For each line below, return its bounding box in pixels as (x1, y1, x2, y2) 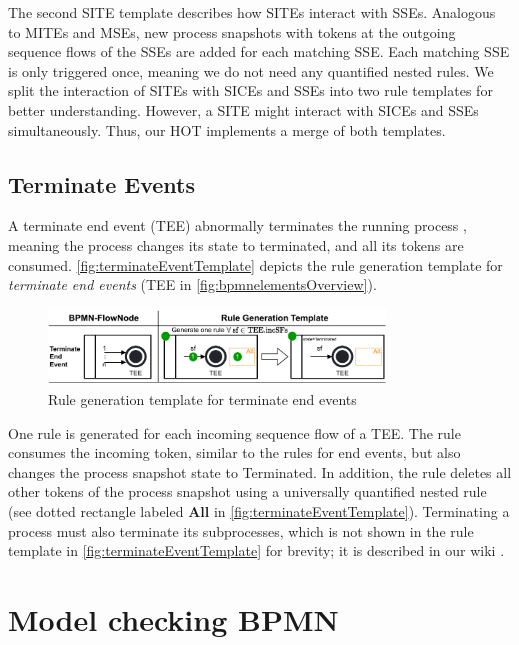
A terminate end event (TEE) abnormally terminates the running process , (8, 215, 467, 236)
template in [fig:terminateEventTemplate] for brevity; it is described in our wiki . (8, 540, 505, 561)
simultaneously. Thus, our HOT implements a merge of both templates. (8, 119, 446, 140)
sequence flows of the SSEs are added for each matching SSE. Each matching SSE (8, 41, 510, 62)
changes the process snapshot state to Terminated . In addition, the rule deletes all (8, 461, 512, 482)
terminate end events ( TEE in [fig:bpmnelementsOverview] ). (8, 274, 377, 295)
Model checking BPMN (8, 598, 339, 639)
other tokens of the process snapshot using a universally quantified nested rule (8, 481, 487, 502)
